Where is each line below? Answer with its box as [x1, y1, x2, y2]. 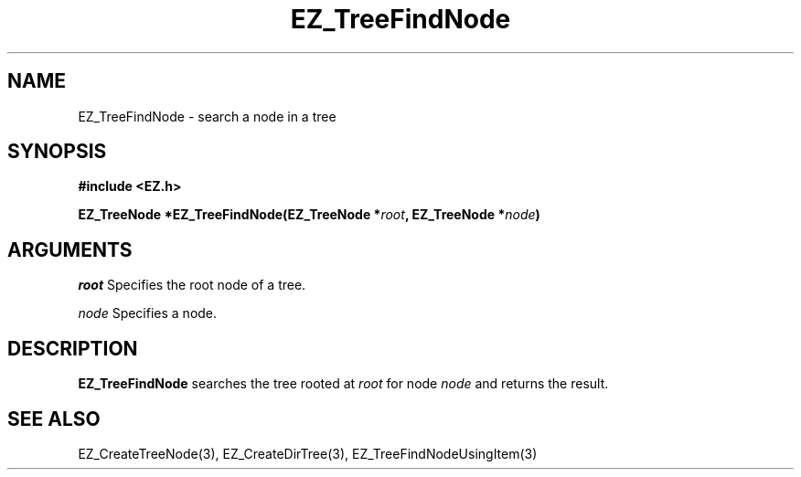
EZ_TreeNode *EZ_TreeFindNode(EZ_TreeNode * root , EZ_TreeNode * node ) [78, 207, 540, 223]
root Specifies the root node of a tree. [78, 277, 306, 293]
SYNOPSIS [7, 140, 107, 164]
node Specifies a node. [78, 305, 218, 322]
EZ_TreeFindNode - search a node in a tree [78, 108, 336, 124]
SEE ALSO [7, 407, 101, 430]
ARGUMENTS [7, 238, 133, 261]
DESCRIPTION [7, 336, 138, 360]
